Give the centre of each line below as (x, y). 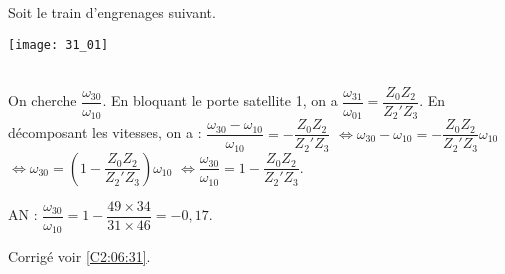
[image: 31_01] (58, 44)
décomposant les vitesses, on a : (105, 132)
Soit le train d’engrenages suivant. (112, 12)
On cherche (42, 100)
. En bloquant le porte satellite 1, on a (220, 100)
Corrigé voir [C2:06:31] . (79, 256)
